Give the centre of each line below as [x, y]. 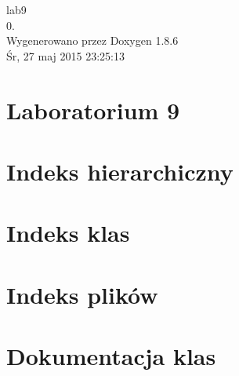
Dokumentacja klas [111, 356]
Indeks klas [68, 233]
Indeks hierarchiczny [120, 171]
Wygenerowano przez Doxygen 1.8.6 [92, 40]
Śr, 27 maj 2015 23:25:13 [65, 55]
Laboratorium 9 [93, 110]
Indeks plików [82, 294]
